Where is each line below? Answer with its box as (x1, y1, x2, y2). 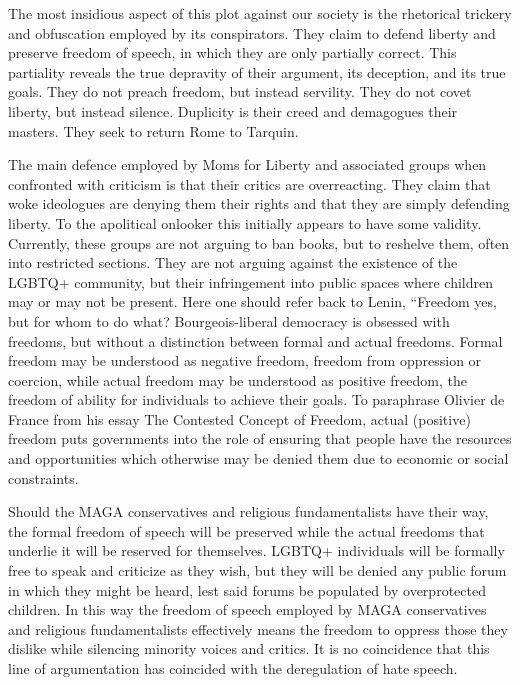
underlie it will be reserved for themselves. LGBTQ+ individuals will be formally (8, 540, 505, 561)
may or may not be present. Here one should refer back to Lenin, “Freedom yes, (8, 291, 497, 312)
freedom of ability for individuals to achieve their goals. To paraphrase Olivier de (8, 389, 505, 410)
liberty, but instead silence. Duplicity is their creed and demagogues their (8, 100, 458, 121)
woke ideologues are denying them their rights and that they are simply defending (8, 193, 510, 214)
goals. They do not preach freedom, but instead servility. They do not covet (8, 81, 472, 102)
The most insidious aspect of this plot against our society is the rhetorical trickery (8, 3, 512, 23)
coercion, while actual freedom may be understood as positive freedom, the (8, 369, 467, 390)
